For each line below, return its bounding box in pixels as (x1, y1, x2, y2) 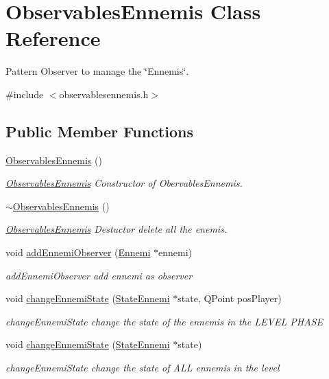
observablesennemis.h (59, 87, 149, 101)
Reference (5, 24, 101, 52)
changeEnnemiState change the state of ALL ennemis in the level (5, 360, 280, 375)
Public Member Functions (5, 120, 193, 141)
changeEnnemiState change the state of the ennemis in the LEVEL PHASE (5, 314, 323, 328)
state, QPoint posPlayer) (178, 291, 282, 306)
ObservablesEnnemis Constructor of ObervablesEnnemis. (5, 176, 243, 190)
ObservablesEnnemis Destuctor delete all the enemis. (5, 222, 228, 236)
